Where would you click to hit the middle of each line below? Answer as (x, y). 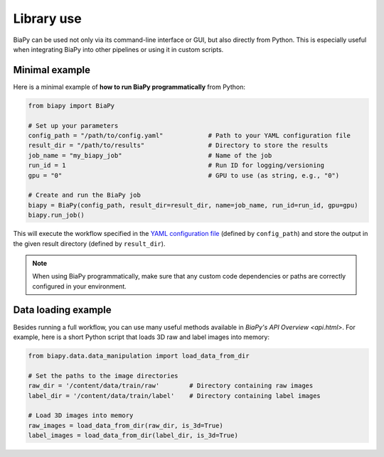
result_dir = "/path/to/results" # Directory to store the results (178, 145)
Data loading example (62, 310)
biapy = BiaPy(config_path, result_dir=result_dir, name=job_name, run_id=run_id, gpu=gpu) (193, 205)
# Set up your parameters (73, 125)
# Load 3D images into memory (81, 415)
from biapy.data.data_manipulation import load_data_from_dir (139, 356)
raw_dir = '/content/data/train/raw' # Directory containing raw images (171, 386)
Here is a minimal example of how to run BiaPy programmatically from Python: (129, 87)
